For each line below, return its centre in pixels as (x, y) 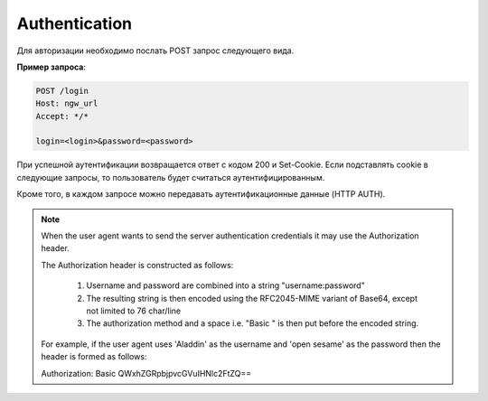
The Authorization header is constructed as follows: (137, 265)
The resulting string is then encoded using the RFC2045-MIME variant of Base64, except (252, 298)
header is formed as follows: (94, 357)
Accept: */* (62, 116)
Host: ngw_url (67, 103)
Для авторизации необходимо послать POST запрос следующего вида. (155, 51)
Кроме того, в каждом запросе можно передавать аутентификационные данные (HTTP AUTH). (201, 194)
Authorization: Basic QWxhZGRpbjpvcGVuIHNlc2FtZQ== (146, 373)
